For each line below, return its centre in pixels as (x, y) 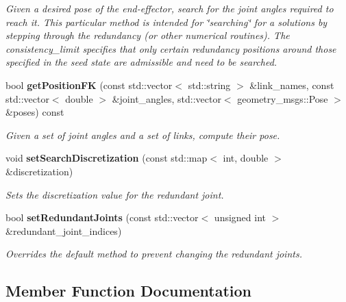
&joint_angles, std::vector (166, 98)
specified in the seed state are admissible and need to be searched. (141, 62)
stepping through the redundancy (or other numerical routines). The (148, 35)
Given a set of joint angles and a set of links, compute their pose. (143, 135)
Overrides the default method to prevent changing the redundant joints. (154, 254)
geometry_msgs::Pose (283, 98)
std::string (209, 85)
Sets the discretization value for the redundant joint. (115, 194)
